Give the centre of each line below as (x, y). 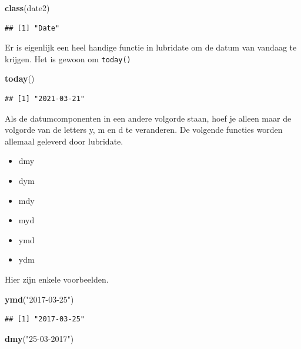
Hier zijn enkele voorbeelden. (57, 279)
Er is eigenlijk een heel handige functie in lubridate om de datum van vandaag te (151, 47)
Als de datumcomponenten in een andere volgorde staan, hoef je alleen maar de (148, 118)
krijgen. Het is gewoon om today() (68, 58)
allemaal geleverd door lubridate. (64, 141)
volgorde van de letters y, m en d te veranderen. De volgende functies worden (144, 130)
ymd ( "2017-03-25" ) (39, 299)
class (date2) (27, 8)
